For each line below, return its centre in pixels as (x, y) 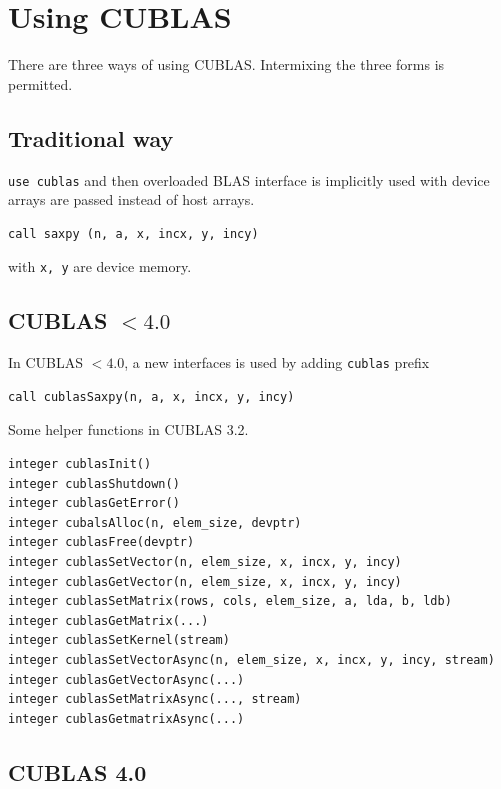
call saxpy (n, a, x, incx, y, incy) (133, 233)
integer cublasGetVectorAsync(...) (126, 679)
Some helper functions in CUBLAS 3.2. (128, 429)
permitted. (40, 83)
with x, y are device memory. (100, 266)
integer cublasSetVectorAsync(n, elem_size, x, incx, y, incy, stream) (251, 660)
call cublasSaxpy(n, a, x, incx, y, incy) (151, 396)
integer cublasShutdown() (94, 483)
